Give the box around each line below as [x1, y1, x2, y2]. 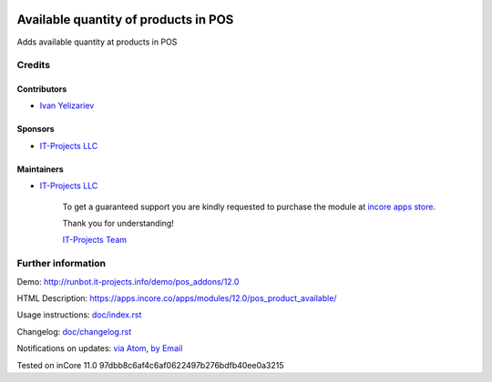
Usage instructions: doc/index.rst [16, 309, 142, 320]
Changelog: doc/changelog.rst [16, 326, 132, 337]
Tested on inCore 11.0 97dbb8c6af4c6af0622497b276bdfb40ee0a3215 [16, 359, 284, 370]
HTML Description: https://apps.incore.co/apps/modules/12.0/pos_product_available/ [16, 292, 337, 304]
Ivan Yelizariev [39, 100, 95, 111]
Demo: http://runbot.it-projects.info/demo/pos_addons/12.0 [16, 276, 240, 286]
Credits [16, 59, 50, 72]
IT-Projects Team [62, 235, 128, 246]
